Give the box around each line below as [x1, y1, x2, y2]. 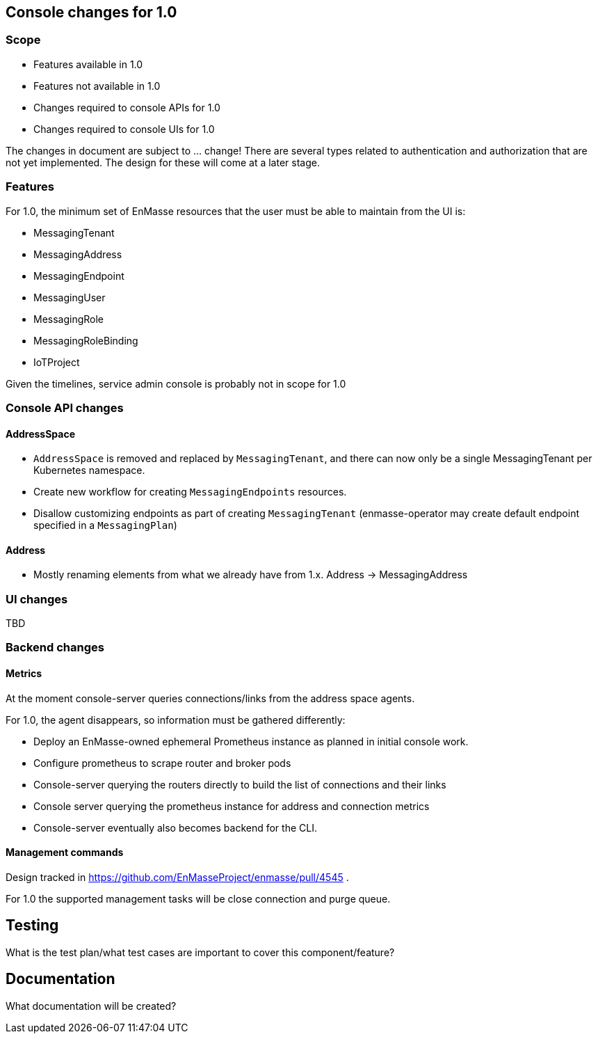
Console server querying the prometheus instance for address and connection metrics [33, 800, 430, 812]
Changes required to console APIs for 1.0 [33, 101, 220, 113]
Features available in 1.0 [33, 58, 143, 70]
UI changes [6, 592, 68, 606]
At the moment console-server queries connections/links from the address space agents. [6, 692, 415, 704]
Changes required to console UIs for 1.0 [33, 122, 215, 135]
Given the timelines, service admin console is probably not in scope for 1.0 [6, 377, 346, 390]
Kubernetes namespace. [33, 464, 145, 477]
